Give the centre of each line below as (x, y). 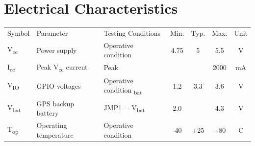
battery (48, 113)
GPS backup (55, 103)
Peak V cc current (62, 67)
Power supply (57, 50)
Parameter (52, 33)
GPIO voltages (59, 85)
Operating (52, 125)
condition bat (123, 90)
